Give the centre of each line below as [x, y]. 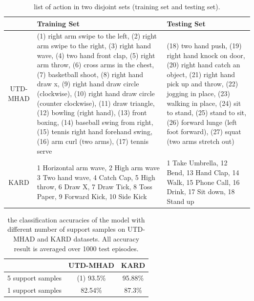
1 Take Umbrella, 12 [197, 163]
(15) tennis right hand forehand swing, [95, 131]
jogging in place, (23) [198, 93]
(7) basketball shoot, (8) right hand [90, 74]
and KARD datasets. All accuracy [88, 239]
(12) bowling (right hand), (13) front [92, 112]
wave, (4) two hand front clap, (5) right [96, 55]
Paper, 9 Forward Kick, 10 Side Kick [92, 196]
